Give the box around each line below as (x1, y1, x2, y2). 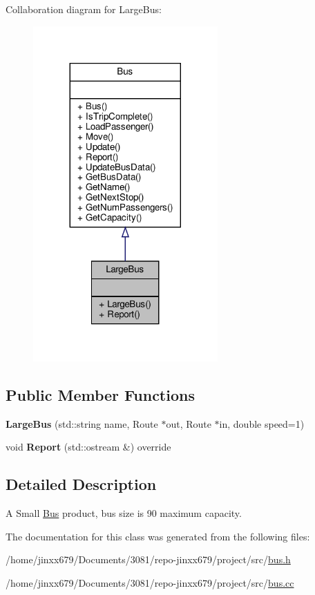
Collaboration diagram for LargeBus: (6, 2, 162, 16)
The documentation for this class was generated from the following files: (6, 529, 310, 543)
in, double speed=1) (219, 416, 305, 431)
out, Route (166, 416, 211, 431)
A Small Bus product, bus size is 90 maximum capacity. (6, 506, 242, 520)
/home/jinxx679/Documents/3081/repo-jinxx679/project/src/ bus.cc (6, 575, 294, 589)
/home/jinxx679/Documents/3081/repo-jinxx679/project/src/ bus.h (6, 552, 291, 567)
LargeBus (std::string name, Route (6, 416, 158, 431)
